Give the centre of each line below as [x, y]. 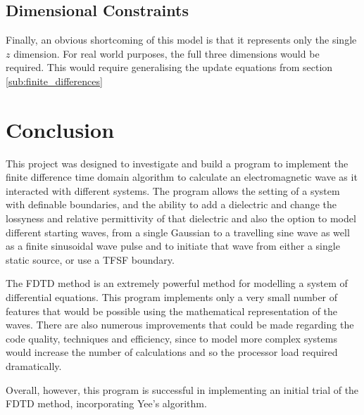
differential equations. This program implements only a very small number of [172, 297]
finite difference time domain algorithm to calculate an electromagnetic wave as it [182, 177]
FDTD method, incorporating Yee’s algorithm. [106, 403]
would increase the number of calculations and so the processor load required [172, 352]
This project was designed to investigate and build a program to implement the [177, 163]
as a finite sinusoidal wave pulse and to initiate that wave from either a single [173, 246]
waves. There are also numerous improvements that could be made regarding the [180, 325]
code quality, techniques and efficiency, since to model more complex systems [171, 338]
